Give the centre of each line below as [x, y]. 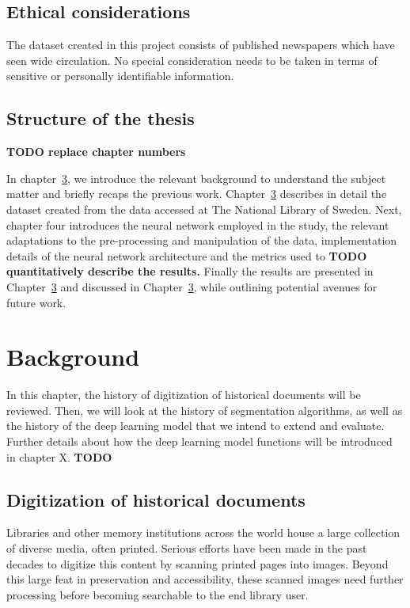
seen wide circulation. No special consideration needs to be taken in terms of [192, 60]
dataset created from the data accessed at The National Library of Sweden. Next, [204, 209]
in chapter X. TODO [59, 456]
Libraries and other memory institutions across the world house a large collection [203, 532]
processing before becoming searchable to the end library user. [158, 594]
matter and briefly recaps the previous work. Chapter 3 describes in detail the [197, 194]
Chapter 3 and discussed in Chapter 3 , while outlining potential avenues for [192, 286]
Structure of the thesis [101, 118]
